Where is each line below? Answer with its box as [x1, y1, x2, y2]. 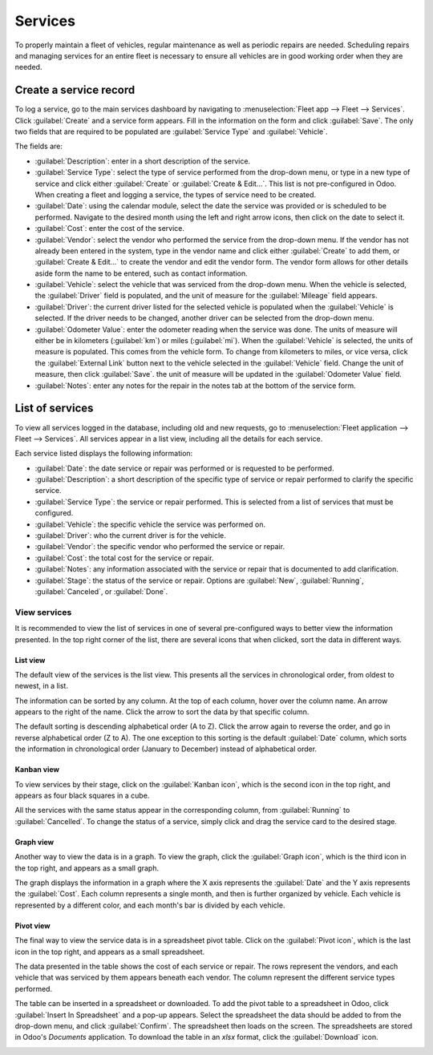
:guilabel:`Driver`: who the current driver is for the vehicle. [34, 531, 226, 540]
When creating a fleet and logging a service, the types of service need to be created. [34, 189, 317, 200]
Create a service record [14, 83, 136, 97]
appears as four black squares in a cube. [14, 790, 150, 801]
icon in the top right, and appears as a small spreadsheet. [14, 947, 205, 956]
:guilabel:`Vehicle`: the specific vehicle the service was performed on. [34, 519, 266, 529]
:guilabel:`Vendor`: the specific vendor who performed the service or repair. [34, 542, 285, 552]
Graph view [14, 837, 55, 847]
